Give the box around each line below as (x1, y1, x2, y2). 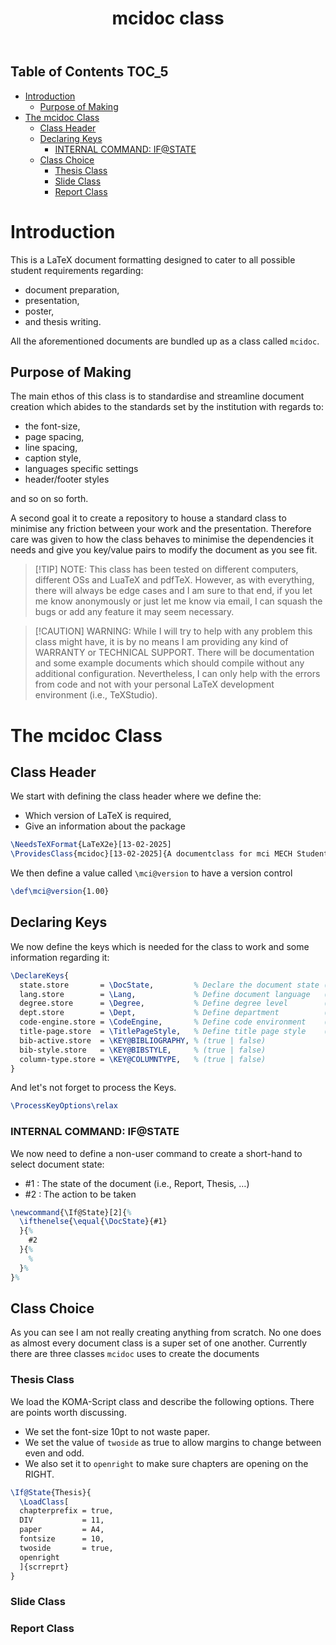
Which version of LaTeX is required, (24, 810, 172, 822)
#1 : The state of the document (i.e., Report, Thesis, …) (24, 1177, 250, 1189)
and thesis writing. (24, 315, 102, 327)
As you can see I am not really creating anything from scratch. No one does (10, 1327, 322, 1339)
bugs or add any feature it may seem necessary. (34, 606, 235, 618)
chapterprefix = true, (19, 1506, 114, 1516)
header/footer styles (24, 473, 110, 486)
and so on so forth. (10, 493, 89, 505)
